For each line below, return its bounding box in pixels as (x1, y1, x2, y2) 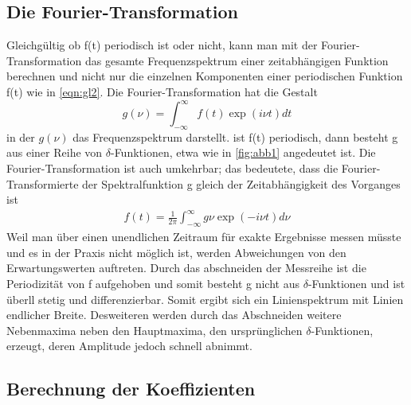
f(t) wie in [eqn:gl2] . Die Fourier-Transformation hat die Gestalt (6, 83, 318, 99)
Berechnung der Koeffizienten (6, 376, 256, 401)
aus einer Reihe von (6, 144, 103, 161)
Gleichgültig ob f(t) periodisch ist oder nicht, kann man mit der (6, 37, 318, 53)
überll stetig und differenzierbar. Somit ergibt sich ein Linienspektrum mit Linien (6, 290, 404, 307)
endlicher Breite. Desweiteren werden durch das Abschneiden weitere (6, 306, 342, 323)
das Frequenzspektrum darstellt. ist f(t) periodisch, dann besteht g (72, 128, 398, 145)
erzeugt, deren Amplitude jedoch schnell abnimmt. (6, 337, 252, 354)
